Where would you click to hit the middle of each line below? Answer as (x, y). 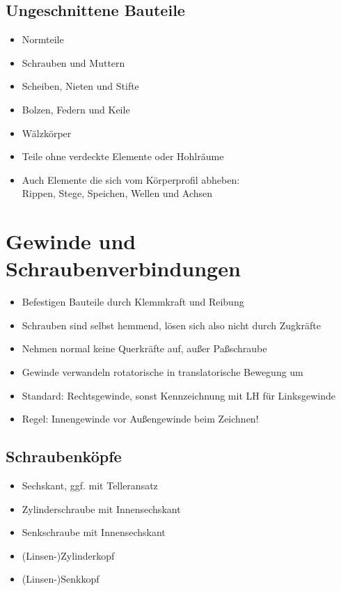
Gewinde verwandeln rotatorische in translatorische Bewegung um (162, 372)
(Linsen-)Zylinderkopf (68, 555)
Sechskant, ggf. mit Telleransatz (90, 486)
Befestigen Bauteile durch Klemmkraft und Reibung (133, 302)
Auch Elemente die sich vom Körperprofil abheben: (131, 179)
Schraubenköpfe (64, 456)
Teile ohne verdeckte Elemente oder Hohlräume (123, 156)
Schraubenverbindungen (123, 268)
